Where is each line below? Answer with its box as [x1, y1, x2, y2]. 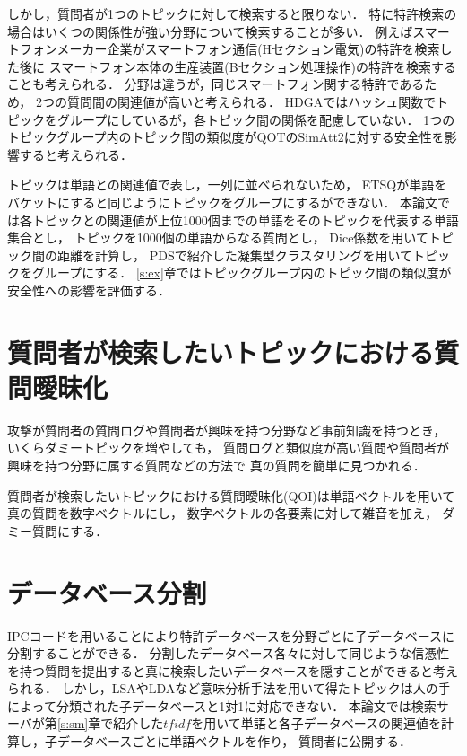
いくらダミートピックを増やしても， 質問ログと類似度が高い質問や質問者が [7, 438, 449, 457]
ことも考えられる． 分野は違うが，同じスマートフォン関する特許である [7, 75, 425, 93]
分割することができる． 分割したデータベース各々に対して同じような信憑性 [7, 644, 450, 663]
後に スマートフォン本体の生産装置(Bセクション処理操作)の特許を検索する [19, 57, 457, 75]
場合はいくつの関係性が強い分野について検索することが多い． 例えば [7, 22, 413, 40]
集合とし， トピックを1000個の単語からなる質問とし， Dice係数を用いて [7, 228, 428, 247]
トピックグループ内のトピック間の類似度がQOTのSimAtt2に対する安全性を [7, 127, 445, 146]
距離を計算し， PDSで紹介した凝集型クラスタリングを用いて [56, 245, 412, 264]
